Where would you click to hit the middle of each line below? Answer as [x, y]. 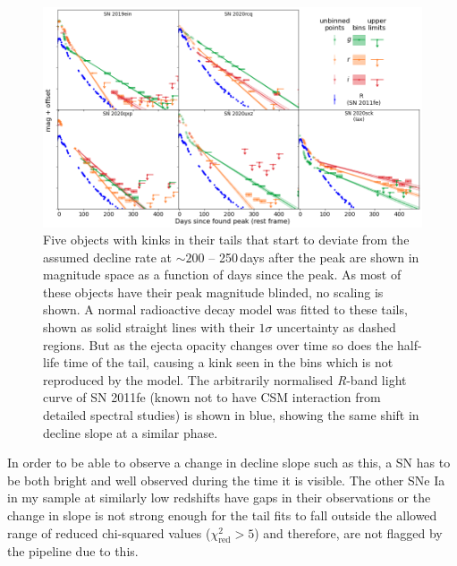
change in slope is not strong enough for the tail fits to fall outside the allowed [222, 515]
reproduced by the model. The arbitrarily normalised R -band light [225, 379]
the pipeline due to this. [73, 551]
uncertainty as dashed [336, 327]
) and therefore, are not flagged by [348, 532]
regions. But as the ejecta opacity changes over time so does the [218, 344]
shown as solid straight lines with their [149, 327]
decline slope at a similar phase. [131, 432]
